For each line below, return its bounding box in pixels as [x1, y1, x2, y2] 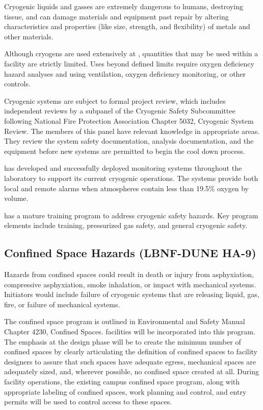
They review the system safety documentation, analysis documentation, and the [4, 135, 254, 146]
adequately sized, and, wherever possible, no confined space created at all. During [4, 366, 259, 377]
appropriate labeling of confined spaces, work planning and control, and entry [4, 386, 247, 397]
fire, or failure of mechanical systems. [4, 299, 120, 309]
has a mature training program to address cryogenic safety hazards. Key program [4, 210, 258, 220]
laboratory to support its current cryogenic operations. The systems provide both [4, 172, 258, 183]
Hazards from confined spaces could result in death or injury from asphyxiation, [4, 269, 254, 280]
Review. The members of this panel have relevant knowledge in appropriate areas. [4, 125, 260, 136]
